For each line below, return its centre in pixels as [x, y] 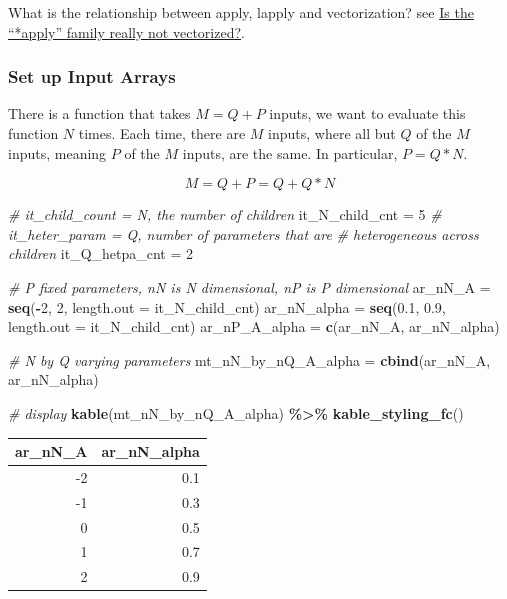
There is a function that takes [99, 113]
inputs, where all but [332, 133]
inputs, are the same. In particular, [290, 152]
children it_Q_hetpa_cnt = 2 [101, 253]
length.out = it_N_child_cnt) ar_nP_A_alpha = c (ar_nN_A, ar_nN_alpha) [254, 326]
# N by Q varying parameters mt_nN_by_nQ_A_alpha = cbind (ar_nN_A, [249, 359]
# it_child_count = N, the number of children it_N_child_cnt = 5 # [225, 214]
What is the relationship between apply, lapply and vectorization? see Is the [241, 12]
